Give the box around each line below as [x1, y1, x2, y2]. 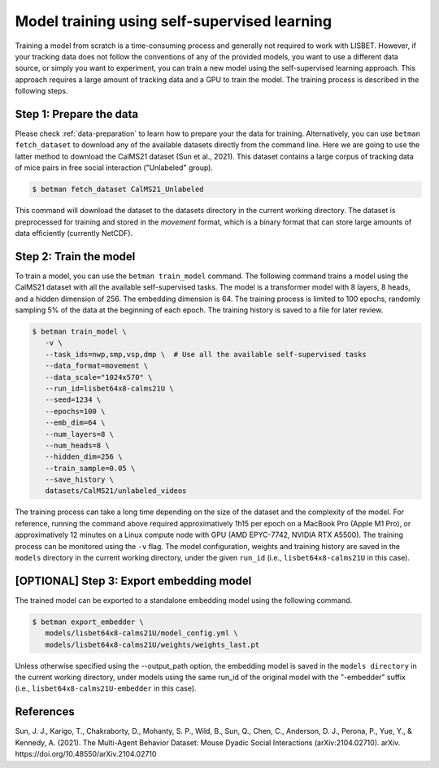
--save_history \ [45, 475, 114, 484]
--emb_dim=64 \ [45, 418, 106, 427]
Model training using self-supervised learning [15, 12, 333, 30]
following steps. [15, 86, 68, 96]
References [15, 705, 75, 719]
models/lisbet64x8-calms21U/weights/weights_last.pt [45, 639, 260, 649]
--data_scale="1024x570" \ [45, 373, 153, 382]
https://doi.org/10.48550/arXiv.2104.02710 [15, 749, 157, 759]
